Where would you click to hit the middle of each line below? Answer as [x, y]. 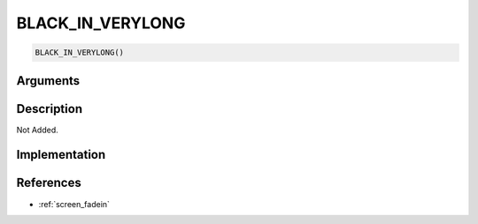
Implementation [61, 155]
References [49, 183]
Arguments [48, 81]
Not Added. [38, 130]
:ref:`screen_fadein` [74, 204]
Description [50, 109]
